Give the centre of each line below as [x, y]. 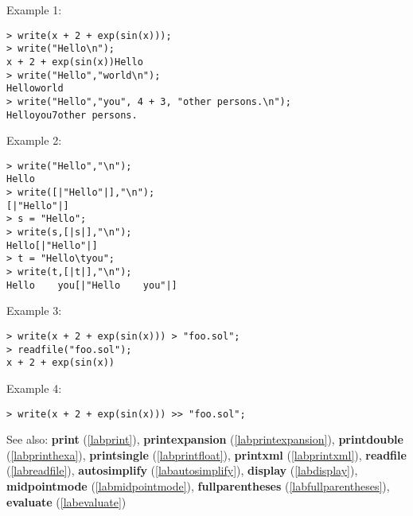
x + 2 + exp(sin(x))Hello [75, 62]
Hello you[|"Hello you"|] [92, 285]
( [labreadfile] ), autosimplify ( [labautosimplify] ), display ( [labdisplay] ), [182, 470]
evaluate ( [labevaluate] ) [66, 501]
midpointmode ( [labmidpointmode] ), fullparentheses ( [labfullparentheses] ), [198, 485]
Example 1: [34, 10]
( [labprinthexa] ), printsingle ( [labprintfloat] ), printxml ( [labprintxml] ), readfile [206, 454]
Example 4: [34, 388]
